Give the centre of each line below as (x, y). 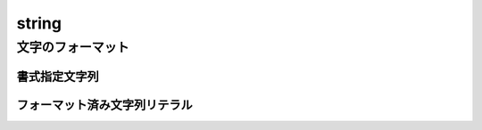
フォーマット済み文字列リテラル (104, 105)
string (39, 23)
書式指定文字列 (58, 76)
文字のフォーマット (73, 47)
